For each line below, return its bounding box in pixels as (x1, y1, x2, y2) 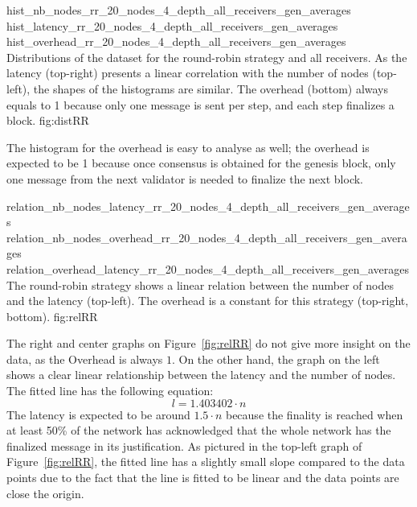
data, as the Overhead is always (6, 350, 163, 367)
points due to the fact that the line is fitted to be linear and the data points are (6, 469, 399, 486)
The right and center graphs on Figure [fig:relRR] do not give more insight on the (6, 335, 411, 352)
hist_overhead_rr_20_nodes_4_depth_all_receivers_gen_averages (6, 33, 346, 50)
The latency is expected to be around (6, 406, 190, 422)
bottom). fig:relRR (6, 307, 98, 324)
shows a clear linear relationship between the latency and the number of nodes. (6, 366, 396, 383)
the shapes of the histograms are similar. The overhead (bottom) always (33, 80, 389, 97)
